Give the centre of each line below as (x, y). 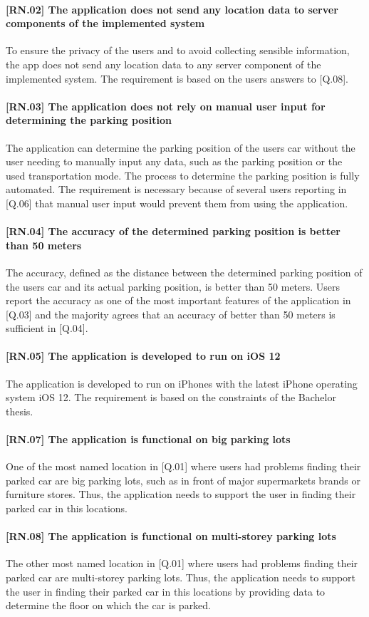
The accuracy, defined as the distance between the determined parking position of (184, 272)
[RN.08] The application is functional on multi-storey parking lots (171, 536)
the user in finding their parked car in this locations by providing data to (166, 591)
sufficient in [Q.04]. (47, 328)
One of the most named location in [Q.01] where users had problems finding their (183, 466)
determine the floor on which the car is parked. (109, 605)
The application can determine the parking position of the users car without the (181, 147)
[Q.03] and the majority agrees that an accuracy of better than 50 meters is (171, 314)
